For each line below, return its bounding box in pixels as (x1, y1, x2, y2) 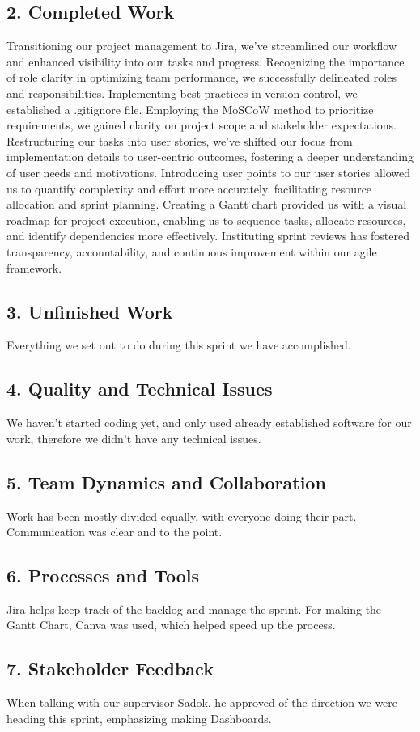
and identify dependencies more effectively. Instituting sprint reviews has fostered (6, 227, 410, 244)
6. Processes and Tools (6, 563, 199, 588)
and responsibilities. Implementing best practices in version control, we (6, 84, 358, 101)
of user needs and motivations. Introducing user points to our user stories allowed (6, 163, 411, 180)
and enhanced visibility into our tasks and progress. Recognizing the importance (6, 53, 405, 70)
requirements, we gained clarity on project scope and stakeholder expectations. (6, 116, 397, 133)
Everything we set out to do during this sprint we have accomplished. (6, 336, 351, 353)
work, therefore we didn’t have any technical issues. (6, 429, 261, 446)
